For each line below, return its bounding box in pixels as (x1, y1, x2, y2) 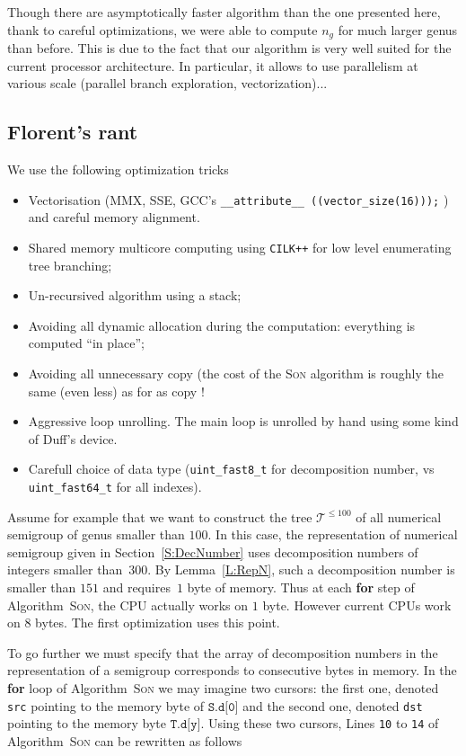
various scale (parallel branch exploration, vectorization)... (7, 74, 328, 93)
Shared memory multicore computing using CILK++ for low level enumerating (28, 237, 452, 256)
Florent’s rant (7, 118, 138, 146)
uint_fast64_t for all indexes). (28, 476, 202, 495)
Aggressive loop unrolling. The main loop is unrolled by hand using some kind (28, 412, 459, 431)
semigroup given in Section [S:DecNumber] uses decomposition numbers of (7, 542, 418, 561)
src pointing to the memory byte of (7, 696, 205, 715)
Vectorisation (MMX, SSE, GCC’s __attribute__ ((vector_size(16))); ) (28, 190, 449, 209)
